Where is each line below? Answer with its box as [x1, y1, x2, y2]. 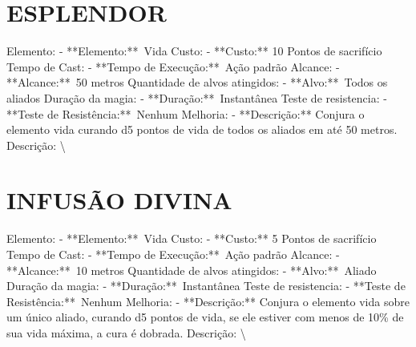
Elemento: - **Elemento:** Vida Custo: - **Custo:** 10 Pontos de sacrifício [6, 42, 382, 59]
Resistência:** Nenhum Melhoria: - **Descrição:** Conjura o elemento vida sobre [6, 293, 410, 309]
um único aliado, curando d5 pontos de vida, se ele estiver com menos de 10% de [6, 309, 404, 325]
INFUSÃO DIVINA [6, 184, 232, 216]
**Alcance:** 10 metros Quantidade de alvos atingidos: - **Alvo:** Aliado [6, 261, 377, 278]
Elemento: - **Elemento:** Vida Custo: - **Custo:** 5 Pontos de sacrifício [6, 230, 377, 247]
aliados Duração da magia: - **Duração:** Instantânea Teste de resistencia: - [6, 89, 387, 106]
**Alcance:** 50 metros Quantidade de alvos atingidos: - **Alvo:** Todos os [6, 74, 388, 91]
